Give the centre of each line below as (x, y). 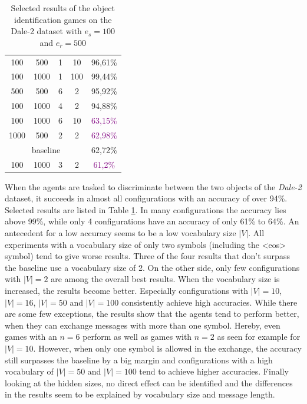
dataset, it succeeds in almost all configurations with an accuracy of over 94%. (146, 198)
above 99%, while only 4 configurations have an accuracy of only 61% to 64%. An (152, 221)
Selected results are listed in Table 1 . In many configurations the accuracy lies (146, 209)
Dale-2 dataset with (46, 31)
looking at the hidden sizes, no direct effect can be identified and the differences (149, 383)
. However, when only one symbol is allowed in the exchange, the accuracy (167, 348)
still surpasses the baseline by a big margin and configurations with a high (139, 360)
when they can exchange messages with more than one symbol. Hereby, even (143, 325)
